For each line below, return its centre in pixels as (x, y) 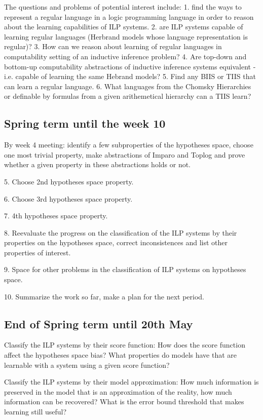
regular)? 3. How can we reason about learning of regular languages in (113, 46)
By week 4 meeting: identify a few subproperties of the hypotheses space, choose (129, 145)
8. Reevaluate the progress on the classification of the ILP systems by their (121, 232)
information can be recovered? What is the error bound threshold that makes (124, 402)
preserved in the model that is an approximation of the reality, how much (118, 391)
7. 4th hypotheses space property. (56, 216)
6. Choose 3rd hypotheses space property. (68, 198)
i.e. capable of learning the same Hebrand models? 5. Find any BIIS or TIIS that (130, 76)
